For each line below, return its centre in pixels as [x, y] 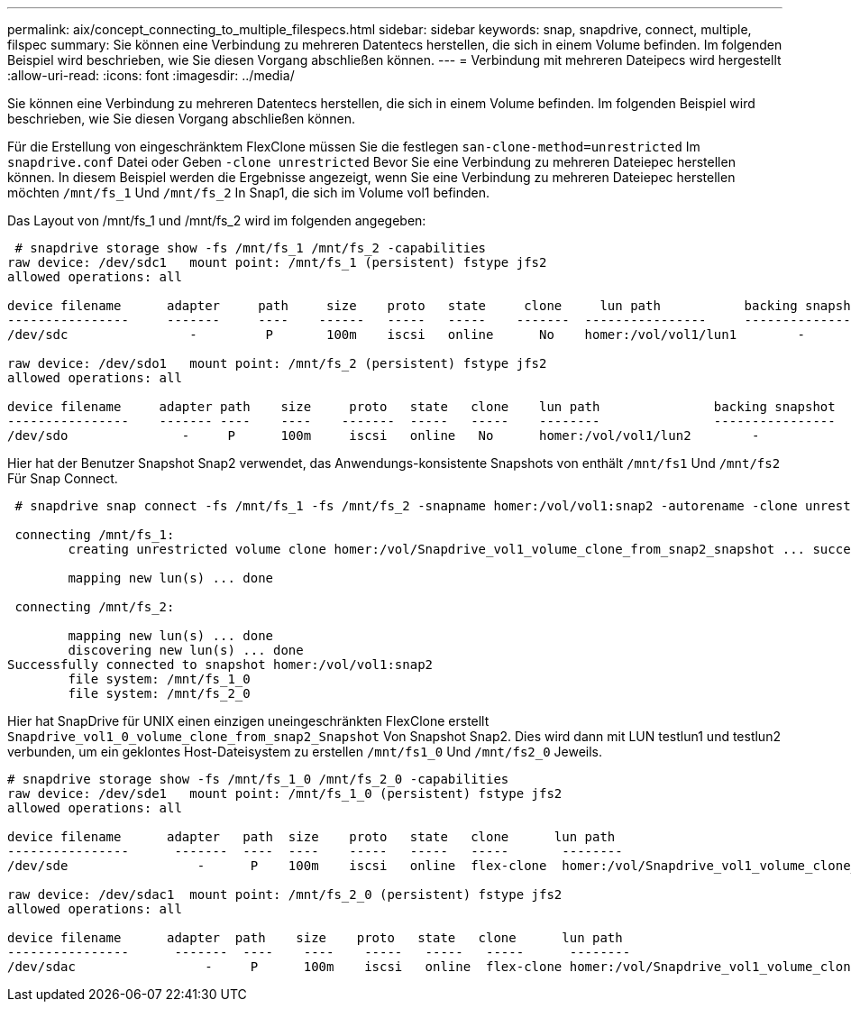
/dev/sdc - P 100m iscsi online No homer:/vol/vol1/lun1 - [407, 335]
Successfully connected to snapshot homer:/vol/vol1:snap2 [220, 665]
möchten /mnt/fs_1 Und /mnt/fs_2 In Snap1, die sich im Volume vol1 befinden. [249, 193]
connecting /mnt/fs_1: [95, 535]
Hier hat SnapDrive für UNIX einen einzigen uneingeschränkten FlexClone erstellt [248, 721]
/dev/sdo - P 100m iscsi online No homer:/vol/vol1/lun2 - [384, 436]
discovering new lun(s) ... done [186, 650]
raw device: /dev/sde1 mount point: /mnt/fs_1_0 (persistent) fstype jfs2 [285, 793]
